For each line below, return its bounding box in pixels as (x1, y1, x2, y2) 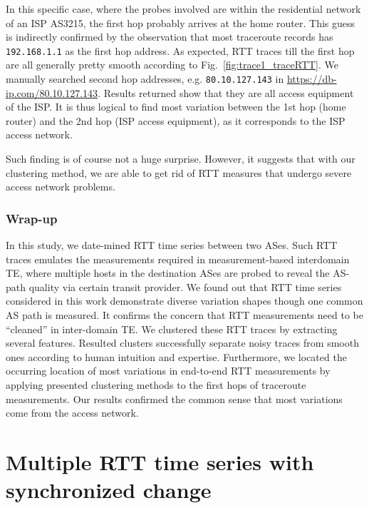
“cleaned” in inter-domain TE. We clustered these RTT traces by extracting (6, 321, 338, 336)
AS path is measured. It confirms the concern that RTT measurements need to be (6, 308, 363, 322)
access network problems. (6, 179, 115, 194)
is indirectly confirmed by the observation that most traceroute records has (6, 29, 333, 44)
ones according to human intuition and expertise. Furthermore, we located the (6, 349, 347, 364)
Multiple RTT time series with (6, 447, 314, 476)
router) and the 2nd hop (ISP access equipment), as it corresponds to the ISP (6, 113, 345, 128)
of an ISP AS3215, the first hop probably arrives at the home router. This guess (6, 15, 355, 30)
